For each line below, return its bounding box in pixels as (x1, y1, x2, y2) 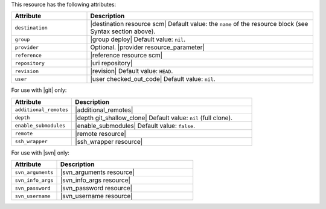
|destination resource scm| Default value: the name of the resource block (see (90, 20, 308, 28)
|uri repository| (90, 59, 133, 68)
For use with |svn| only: (11, 149, 69, 156)
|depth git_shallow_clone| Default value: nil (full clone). (75, 114, 232, 122)
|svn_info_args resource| (60, 176, 131, 184)
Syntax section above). (90, 27, 156, 36)
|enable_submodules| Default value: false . (75, 121, 196, 130)
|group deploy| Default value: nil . (90, 35, 186, 43)
